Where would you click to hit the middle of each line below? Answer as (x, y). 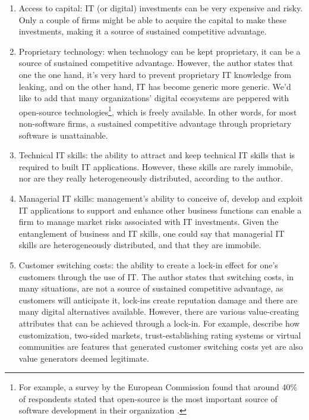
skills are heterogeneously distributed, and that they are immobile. (140, 245)
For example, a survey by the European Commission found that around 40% (158, 387)
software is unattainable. (63, 135)
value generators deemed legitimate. (84, 358)
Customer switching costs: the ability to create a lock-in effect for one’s (148, 264)
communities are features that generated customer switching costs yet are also (161, 347)
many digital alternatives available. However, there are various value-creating (159, 311)
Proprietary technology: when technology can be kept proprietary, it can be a (160, 51)
